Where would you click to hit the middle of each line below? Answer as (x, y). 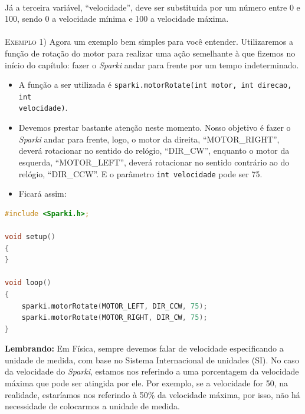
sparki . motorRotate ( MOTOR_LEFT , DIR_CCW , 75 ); (114, 306)
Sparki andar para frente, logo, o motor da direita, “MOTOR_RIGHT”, (149, 139)
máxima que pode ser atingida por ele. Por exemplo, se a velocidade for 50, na (146, 383)
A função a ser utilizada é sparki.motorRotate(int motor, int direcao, (155, 85)
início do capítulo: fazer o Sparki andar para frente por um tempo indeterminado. (152, 64)
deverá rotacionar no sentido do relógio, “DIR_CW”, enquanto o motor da (154, 150)
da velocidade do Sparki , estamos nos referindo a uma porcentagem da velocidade (152, 371)
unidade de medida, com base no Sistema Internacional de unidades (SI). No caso (152, 360)
